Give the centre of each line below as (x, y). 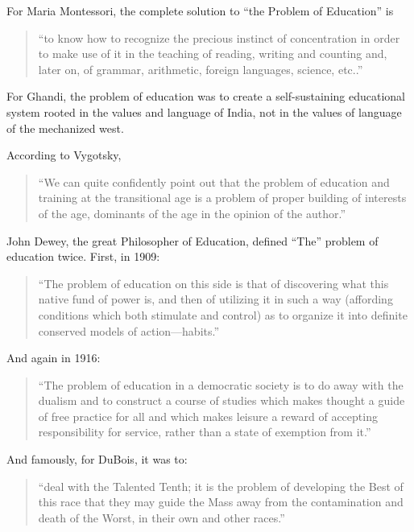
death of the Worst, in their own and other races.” (161, 517)
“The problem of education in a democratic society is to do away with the (221, 384)
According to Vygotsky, (64, 155)
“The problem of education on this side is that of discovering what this (213, 283)
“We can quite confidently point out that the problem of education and (214, 181)
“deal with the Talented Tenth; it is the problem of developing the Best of (221, 486)
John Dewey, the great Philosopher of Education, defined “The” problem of (193, 240)
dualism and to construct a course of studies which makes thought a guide (221, 400)
